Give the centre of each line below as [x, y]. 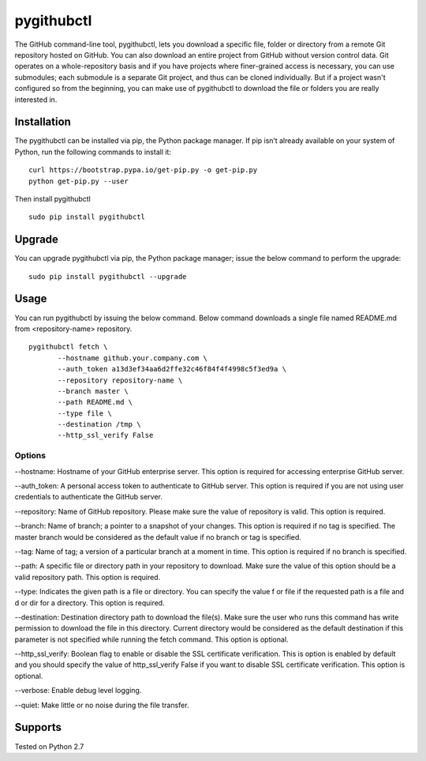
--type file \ [85, 413]
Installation [43, 122]
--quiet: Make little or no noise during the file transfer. [102, 705]
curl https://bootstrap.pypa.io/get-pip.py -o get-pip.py [143, 170]
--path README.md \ [95, 402]
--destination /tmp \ [99, 424]
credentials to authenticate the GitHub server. [89, 497]
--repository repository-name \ [120, 380]
